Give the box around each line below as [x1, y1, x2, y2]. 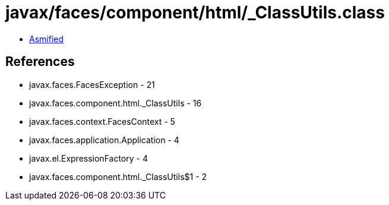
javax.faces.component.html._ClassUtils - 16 [29, 97, 202, 108]
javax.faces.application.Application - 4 [29, 134, 179, 145]
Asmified [29, 33, 64, 44]
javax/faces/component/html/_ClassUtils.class [5, 2, 385, 23]
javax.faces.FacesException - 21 [29, 79, 155, 90]
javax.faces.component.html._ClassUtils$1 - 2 [29, 171, 207, 182]
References [5, 54, 75, 70]
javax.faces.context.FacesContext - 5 [29, 116, 175, 127]
